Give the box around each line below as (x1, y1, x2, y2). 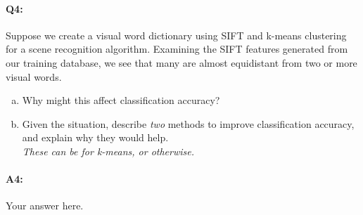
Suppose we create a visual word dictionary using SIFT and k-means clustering (6, 27, 347, 42)
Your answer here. (6, 198, 84, 213)
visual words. (6, 69, 62, 84)
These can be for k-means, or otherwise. (22, 143, 195, 158)
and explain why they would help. (22, 130, 169, 145)
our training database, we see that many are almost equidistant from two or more (6, 55, 357, 70)
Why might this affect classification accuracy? (22, 93, 220, 107)
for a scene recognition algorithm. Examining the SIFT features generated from (6, 41, 348, 56)
